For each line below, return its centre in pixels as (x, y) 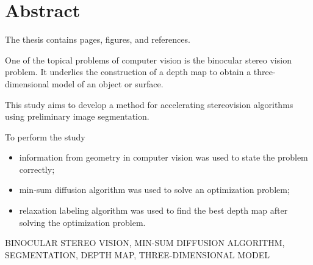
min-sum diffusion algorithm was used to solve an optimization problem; (154, 190)
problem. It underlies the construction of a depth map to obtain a (128, 72)
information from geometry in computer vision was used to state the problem (164, 157)
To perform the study (45, 136)
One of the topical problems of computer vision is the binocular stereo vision (148, 60)
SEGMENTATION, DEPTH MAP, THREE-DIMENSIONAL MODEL (137, 254)
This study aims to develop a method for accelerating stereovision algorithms (149, 104)
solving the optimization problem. (82, 222)
